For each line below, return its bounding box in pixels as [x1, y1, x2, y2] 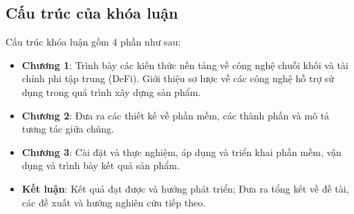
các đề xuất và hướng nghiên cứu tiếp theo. [21, 195, 206, 209]
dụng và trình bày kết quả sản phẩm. [21, 158, 180, 173]
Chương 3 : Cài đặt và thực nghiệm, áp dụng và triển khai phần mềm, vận [21, 144, 342, 159]
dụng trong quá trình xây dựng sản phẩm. [21, 84, 201, 99]
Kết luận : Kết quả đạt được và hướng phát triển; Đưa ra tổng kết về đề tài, [21, 181, 349, 195]
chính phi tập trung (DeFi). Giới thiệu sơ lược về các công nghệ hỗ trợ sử [21, 71, 334, 86]
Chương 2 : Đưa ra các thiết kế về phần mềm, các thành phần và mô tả [21, 108, 330, 122]
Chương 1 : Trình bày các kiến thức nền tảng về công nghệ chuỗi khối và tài [21, 57, 348, 72]
